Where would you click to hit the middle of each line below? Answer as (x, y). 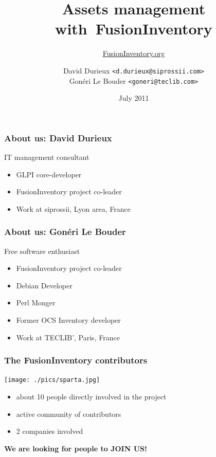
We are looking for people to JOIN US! (76, 448)
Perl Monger (36, 303)
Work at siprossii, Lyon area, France (73, 208)
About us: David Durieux (58, 138)
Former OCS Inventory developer (68, 320)
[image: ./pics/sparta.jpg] (52, 380)
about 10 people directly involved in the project (91, 397)
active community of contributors (69, 414)
